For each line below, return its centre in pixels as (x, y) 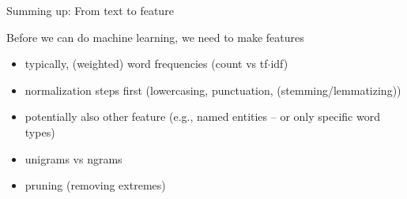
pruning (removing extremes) (95, 185)
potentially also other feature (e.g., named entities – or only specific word (202, 116)
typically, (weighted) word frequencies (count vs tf (146, 64)
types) (40, 131)
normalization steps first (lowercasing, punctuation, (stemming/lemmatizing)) (213, 90)
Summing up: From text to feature (90, 10)
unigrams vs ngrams (73, 158)
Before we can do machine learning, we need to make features (155, 37)
